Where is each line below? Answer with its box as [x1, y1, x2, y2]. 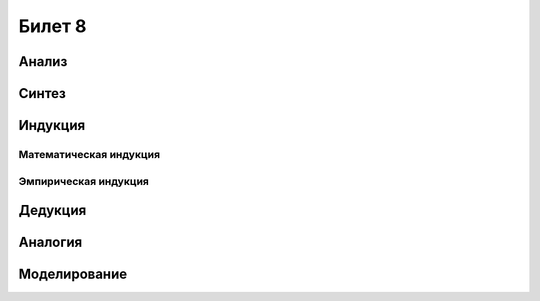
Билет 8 [18, 15, 87, 37]
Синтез [18, 85, 67, 102]
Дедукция [18, 202, 87, 219]
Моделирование [18, 266, 128, 283]
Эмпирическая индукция [18, 174, 150, 188]
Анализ [18, 53, 68, 70]
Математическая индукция [18, 147, 160, 161]
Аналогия [18, 234, 83, 251]
